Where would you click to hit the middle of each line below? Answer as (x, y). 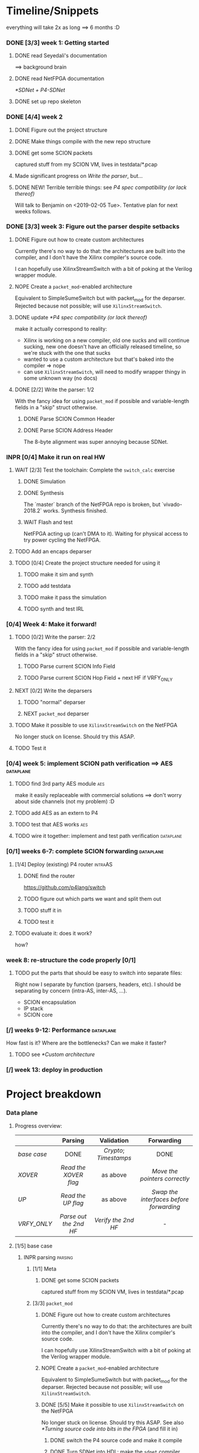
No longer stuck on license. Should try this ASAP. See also (113, 1423)
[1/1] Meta (44, 1269)
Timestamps (114, 1158)
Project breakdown (54, 1094)
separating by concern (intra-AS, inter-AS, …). (71, 990)
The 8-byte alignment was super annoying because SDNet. (96, 441)
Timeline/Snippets (52, 11)
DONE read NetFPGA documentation (60, 79)
